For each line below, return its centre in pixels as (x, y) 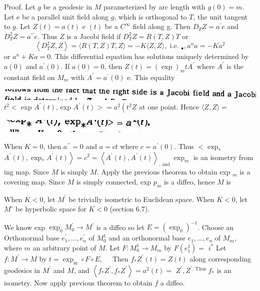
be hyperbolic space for (51, 209)
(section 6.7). (130, 209)
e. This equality (151, 77)
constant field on (29, 77)
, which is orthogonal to (150, 16)
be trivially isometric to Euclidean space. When (141, 199)
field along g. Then (161, 26)
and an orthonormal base (147, 238)
